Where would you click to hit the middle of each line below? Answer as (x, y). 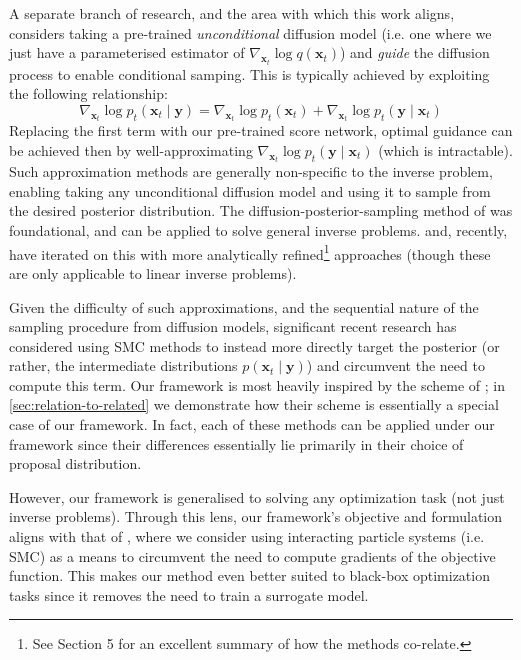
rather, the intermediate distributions (123, 365)
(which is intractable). (445, 149)
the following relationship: (88, 93)
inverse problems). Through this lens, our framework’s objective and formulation (256, 516)
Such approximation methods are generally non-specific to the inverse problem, (251, 171)
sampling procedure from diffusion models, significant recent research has (233, 326)
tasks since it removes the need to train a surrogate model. (189, 594)
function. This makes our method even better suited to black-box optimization (249, 575)
